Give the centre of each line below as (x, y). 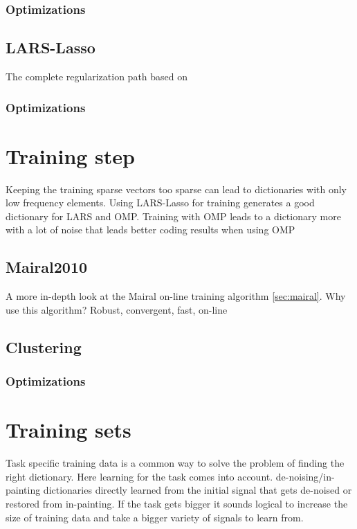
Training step (70, 155)
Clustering (44, 347)
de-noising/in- (305, 476)
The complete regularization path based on (97, 77)
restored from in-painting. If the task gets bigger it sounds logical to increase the (177, 503)
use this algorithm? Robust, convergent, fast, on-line (117, 309)
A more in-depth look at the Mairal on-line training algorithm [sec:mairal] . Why (176, 296)
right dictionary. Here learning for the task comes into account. (139, 476)
